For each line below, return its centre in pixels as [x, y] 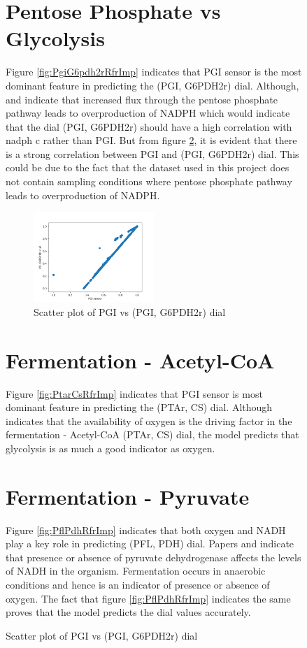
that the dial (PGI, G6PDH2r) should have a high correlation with [149, 126]
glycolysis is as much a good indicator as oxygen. [110, 448]
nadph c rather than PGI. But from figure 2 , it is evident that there [151, 140]
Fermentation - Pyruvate [128, 496]
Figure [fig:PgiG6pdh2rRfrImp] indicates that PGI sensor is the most [154, 72]
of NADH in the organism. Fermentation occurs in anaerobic [136, 571]
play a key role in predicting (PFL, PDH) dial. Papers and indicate [150, 543]
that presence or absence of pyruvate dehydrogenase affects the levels [153, 557]
